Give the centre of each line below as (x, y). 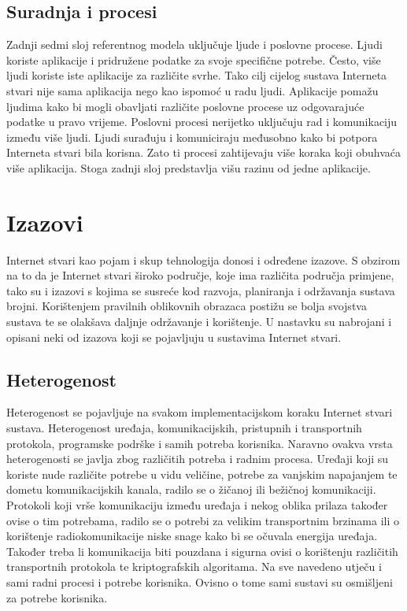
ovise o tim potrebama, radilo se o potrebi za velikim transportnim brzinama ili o (203, 520)
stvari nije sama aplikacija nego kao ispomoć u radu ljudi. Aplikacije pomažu (192, 90)
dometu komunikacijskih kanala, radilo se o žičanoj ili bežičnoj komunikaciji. (191, 489)
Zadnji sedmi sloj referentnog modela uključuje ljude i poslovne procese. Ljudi (194, 44)
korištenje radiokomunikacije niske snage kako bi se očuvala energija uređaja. (192, 536)
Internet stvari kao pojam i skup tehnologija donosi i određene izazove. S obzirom (203, 259)
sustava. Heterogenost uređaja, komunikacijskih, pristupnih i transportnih (184, 428)
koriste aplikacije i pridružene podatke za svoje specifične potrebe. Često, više (194, 59)
